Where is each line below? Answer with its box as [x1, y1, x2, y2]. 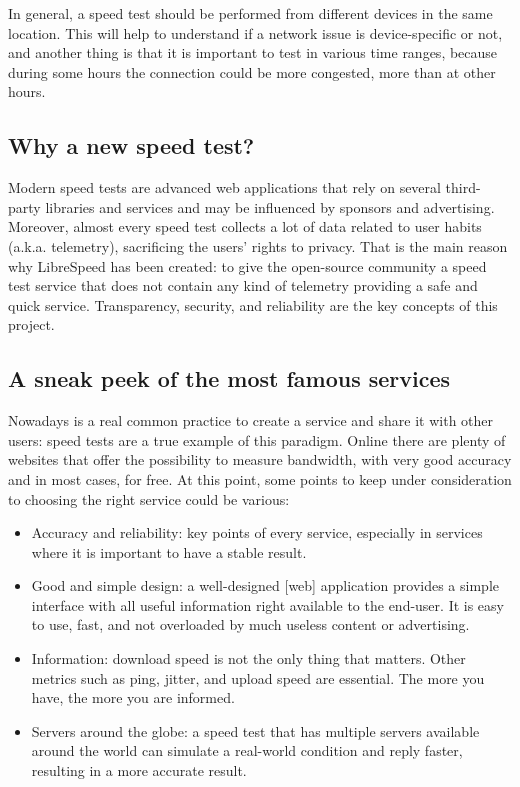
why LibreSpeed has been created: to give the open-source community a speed [8, 255, 487, 276]
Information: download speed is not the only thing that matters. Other [31, 648, 466, 669]
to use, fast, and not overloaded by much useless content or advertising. [31, 614, 470, 635]
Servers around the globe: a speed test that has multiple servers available [31, 720, 480, 741]
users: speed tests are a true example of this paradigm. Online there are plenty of [8, 429, 506, 450]
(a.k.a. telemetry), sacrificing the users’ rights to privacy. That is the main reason [8, 235, 508, 256]
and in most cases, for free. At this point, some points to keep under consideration [8, 468, 512, 489]
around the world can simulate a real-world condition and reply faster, [31, 740, 463, 761]
